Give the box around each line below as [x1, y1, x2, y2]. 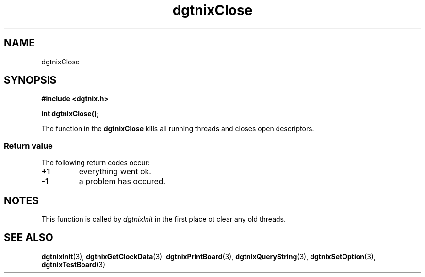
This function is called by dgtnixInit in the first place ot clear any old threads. [41, 215, 286, 224]
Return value [4, 140, 53, 151]
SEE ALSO [4, 231, 53, 244]
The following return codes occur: [41, 158, 150, 167]
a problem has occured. [79, 176, 166, 186]
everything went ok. [79, 167, 151, 177]
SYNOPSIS [4, 74, 57, 87]
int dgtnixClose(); [41, 109, 99, 118]
